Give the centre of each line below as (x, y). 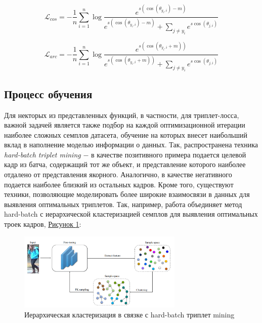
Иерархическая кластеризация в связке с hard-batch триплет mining (129, 315)
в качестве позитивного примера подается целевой (168, 154)
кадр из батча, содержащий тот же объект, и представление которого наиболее (125, 164)
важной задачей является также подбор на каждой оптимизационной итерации (125, 125)
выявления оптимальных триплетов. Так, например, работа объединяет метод (123, 204)
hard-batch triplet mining (42, 154)
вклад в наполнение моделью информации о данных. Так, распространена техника (131, 145)
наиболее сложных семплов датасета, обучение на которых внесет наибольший (126, 134)
